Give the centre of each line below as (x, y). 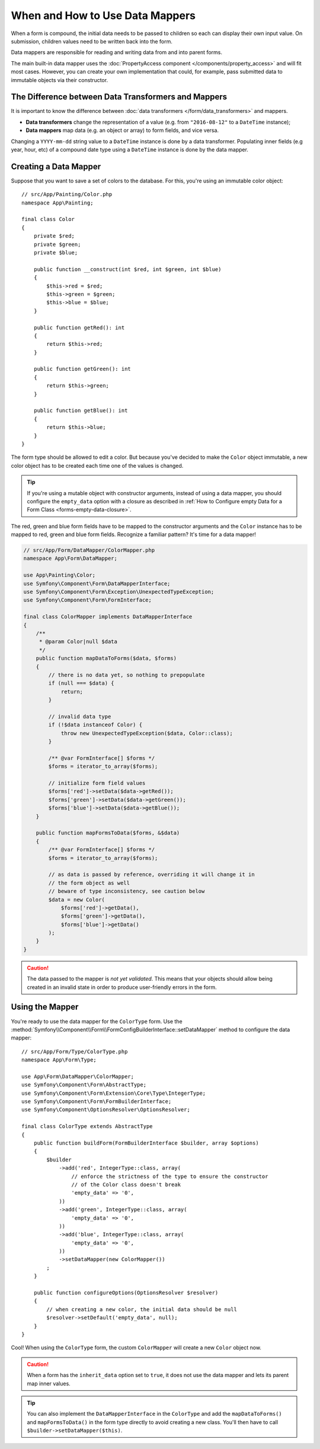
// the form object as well (89, 883)
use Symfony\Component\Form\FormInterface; (88, 600)
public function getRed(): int (79, 327)
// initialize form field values (97, 783)
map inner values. (49, 1383)
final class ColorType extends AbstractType (87, 1127)
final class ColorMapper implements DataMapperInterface (108, 617)
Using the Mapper (45, 1007)
